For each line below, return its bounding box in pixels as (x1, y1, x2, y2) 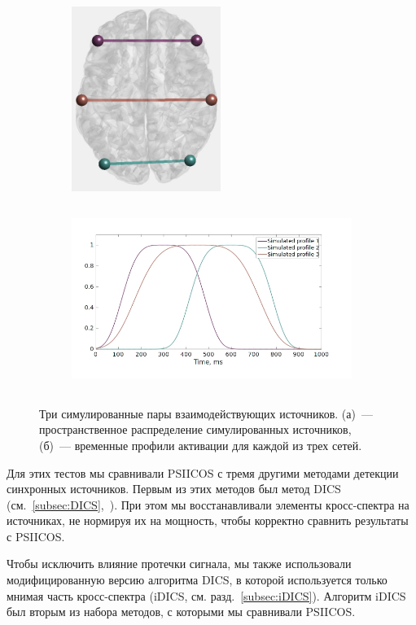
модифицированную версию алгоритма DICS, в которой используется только (7, 571, 388, 588)
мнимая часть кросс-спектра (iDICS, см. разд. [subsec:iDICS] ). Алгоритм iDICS (7, 587, 406, 604)
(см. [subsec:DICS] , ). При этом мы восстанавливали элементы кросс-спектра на (7, 496, 409, 513)
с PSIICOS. (7, 527, 65, 544)
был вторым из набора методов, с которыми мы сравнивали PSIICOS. (7, 603, 356, 620)
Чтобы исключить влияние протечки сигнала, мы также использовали (7, 555, 352, 572)
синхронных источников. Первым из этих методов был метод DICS (7, 480, 341, 497)
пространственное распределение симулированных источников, (39, 421, 352, 438)
